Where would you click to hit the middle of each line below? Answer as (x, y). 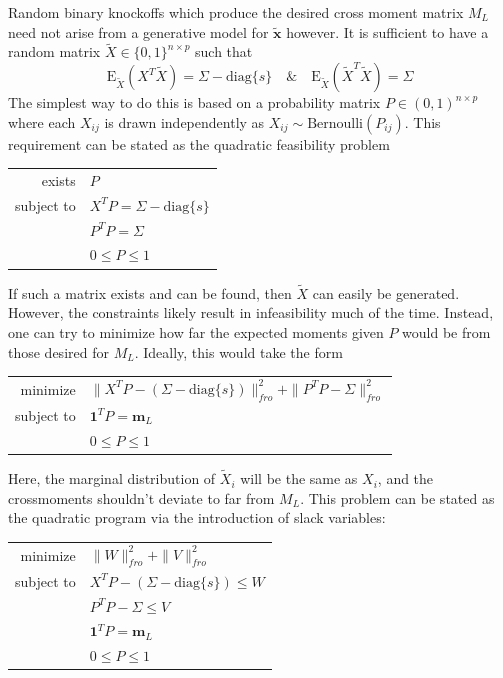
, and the (405, 478)
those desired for (58, 351)
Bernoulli (335, 123)
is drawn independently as (184, 121)
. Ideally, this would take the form (238, 351)
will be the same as (299, 478)
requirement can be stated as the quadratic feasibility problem (199, 143)
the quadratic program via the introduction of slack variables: (197, 517)
